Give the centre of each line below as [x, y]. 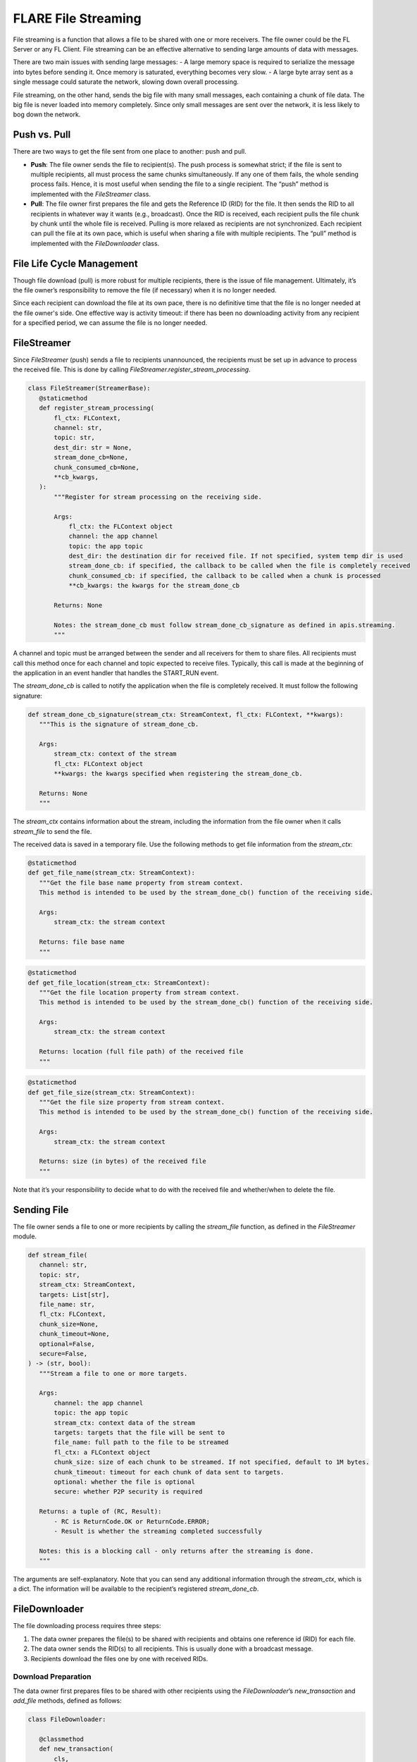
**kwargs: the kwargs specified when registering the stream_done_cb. [178, 774]
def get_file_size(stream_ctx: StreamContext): [111, 1092]
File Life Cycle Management [75, 263]
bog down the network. [47, 115]
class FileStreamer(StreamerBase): [89, 388]
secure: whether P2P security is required [128, 1492]
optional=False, [67, 1344]
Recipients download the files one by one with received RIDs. [119, 1658]
